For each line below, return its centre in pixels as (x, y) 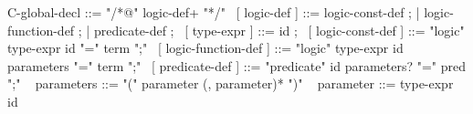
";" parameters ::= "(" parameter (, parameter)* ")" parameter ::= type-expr (231, 83)
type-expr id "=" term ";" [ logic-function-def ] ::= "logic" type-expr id (205, 48)
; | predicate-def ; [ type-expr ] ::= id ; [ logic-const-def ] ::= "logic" (271, 30)
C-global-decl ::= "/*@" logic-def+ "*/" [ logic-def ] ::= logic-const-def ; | (214, 12)
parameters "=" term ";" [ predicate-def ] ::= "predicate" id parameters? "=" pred (237, 65)
